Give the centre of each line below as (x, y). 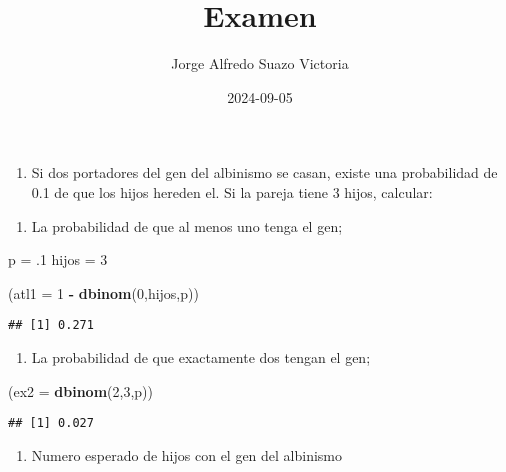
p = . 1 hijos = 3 (58, 259)
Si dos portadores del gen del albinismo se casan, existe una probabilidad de (264, 172)
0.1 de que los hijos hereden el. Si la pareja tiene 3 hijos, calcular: (232, 191)
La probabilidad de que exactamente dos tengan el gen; (201, 356)
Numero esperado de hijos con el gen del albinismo (187, 454)
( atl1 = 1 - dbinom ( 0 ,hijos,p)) (103, 292)
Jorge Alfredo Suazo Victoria (260, 63)
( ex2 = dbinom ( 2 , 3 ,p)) (81, 390)
